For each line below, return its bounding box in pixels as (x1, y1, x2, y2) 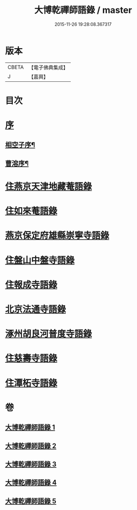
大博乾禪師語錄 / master (34, 4, 132, 16)
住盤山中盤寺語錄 (5, 255, 75, 266)
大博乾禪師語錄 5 (5, 497, 57, 505)
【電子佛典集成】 (28, 64, 68, 71)
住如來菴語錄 (5, 205, 58, 217)
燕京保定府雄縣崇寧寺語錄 (5, 230, 110, 241)
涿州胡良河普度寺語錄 (5, 328, 92, 340)
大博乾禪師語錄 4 (5, 478, 57, 487)
